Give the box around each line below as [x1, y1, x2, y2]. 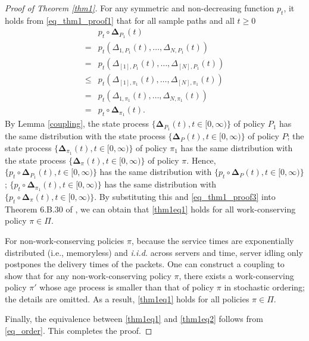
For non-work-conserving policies [5, 234, 124, 246]
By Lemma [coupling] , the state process [5, 117, 149, 130]
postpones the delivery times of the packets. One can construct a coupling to [5, 258, 285, 270]
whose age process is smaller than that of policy [39, 281, 214, 293]
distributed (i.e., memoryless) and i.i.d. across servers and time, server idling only [5, 246, 303, 258]
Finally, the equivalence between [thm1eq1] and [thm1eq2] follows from [5, 312, 263, 325]
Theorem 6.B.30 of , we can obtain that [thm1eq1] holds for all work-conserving [5, 202, 296, 215]
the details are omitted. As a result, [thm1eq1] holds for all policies [5, 292, 249, 305]
